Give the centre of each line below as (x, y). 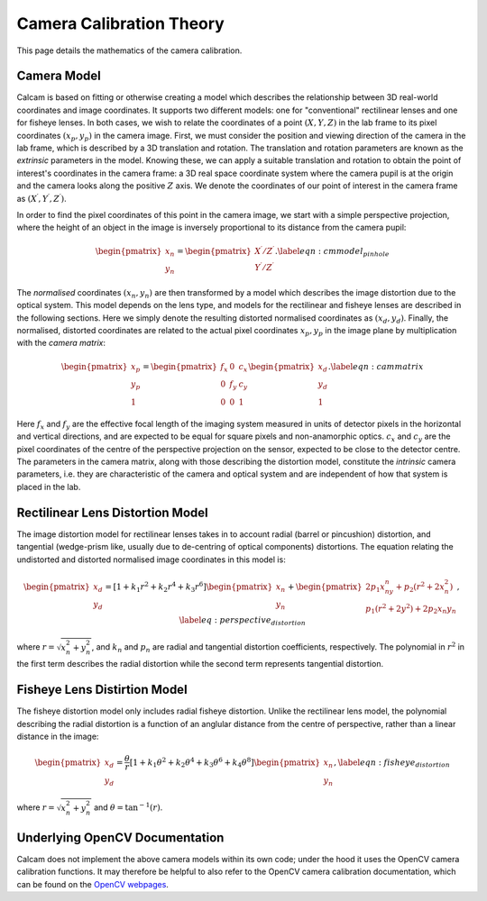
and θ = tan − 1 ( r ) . (128, 807)
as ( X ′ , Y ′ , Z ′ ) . (41, 198)
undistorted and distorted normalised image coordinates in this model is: (151, 560)
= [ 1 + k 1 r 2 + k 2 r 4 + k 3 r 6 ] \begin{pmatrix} (189, 587)
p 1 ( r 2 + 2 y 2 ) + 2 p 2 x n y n (411, 609)
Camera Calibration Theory (120, 23)
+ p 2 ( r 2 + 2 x (420, 587)
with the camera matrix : (61, 343)
